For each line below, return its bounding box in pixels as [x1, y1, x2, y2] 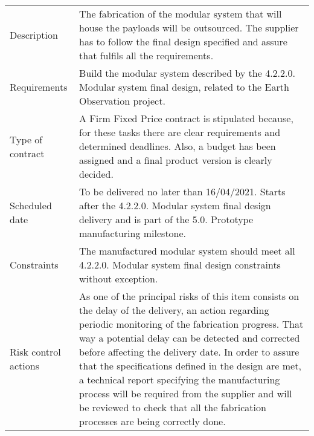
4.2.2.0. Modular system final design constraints [79, 258, 281, 272]
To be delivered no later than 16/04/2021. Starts [79, 184, 286, 198]
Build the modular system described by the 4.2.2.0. [79, 66, 295, 80]
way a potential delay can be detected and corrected [79, 331, 300, 345]
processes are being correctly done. [79, 414, 226, 428]
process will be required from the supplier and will [79, 386, 292, 400]
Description [10, 27, 58, 42]
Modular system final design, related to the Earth [79, 80, 289, 94]
